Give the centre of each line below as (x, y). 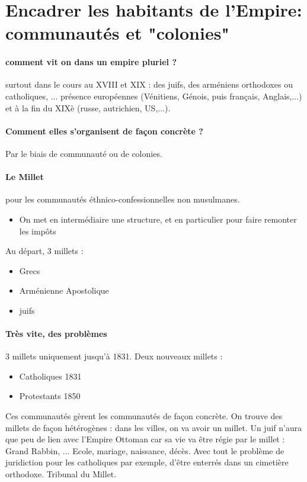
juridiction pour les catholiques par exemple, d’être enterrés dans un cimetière (147, 462)
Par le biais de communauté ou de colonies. (84, 153)
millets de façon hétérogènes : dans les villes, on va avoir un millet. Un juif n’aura (154, 427)
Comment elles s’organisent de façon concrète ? (104, 131)
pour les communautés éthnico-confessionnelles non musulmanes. (123, 199)
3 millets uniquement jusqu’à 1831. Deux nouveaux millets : (114, 356)
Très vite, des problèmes (56, 334)
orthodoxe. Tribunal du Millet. (61, 474)
